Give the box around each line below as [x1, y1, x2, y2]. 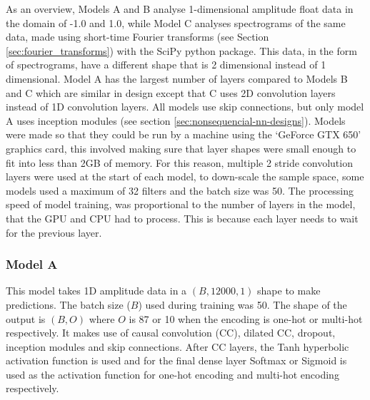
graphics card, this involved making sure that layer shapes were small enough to [6, 140, 356, 155]
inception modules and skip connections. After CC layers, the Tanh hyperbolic [6, 339, 349, 354]
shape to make [257, 283, 321, 298]
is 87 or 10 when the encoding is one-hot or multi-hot [129, 311, 363, 326]
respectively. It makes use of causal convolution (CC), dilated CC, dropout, [6, 325, 336, 340]
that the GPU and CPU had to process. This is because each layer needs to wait [6, 210, 359, 225]
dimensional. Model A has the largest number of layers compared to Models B [6, 71, 348, 86]
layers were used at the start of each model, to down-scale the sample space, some [6, 169, 364, 184]
